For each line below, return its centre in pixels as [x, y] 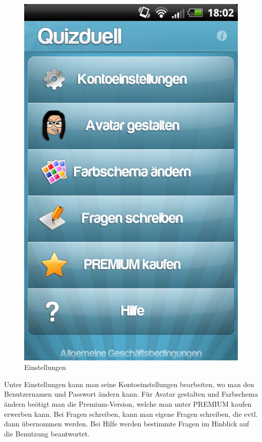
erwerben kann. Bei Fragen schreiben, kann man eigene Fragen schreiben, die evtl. [131, 414]
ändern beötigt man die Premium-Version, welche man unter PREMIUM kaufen [128, 404]
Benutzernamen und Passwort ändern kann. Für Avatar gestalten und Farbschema [131, 394]
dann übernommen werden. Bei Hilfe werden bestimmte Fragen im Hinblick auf [127, 424]
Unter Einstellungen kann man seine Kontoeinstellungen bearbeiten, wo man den [129, 384]
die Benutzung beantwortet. [47, 433]
